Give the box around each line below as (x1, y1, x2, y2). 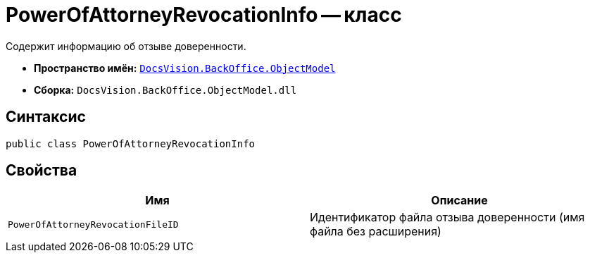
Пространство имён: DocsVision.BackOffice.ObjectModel (34, 61, 336, 74)
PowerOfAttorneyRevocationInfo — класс (6, 3, 402, 27)
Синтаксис (6, 108, 86, 126)
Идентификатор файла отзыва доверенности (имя (310, 210, 585, 225)
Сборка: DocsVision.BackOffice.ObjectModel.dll (34, 83, 297, 96)
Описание (431, 193, 488, 208)
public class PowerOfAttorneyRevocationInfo (6, 137, 256, 149)
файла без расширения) (310, 224, 441, 239)
